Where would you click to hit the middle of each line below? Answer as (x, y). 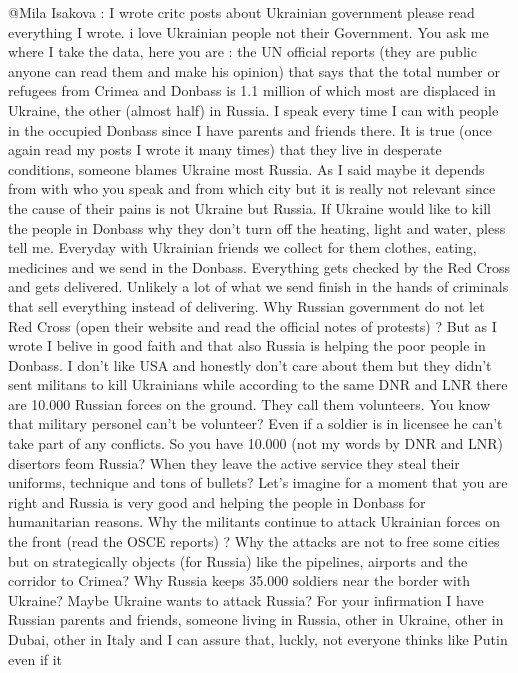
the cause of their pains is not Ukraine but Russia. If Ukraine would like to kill (249, 207)
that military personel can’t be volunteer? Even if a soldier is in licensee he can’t (255, 423)
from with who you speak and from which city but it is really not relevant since (252, 188)
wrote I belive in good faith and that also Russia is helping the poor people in (247, 345)
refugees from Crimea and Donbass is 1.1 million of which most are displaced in (252, 90)
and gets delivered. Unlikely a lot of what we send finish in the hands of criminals (258, 286)
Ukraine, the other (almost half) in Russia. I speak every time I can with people (253, 109)
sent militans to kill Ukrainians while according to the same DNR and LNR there (258, 384)
